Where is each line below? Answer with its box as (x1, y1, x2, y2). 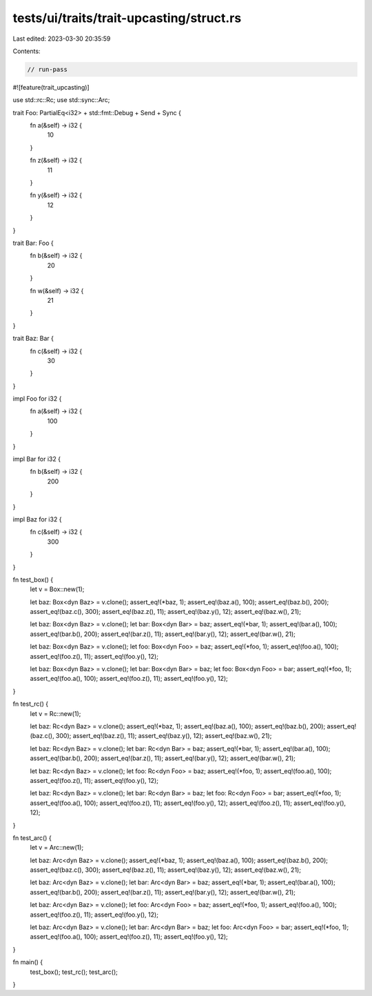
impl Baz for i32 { (12, 515, 62, 524)
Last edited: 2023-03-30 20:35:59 (12, 34, 111, 43)
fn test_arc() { (12, 833, 52, 841)
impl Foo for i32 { (12, 395, 62, 403)
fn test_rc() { (12, 700, 48, 708)
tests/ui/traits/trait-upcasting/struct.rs (12, 10, 242, 26)
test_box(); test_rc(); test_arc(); (30, 968, 118, 976)
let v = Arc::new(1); (30, 844, 84, 852)
